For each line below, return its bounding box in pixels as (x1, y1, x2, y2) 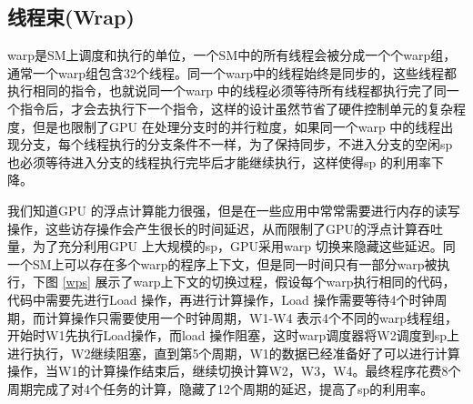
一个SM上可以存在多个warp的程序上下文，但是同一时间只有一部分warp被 (7, 254, 438, 273)
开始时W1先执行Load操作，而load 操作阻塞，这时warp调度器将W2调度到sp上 (7, 326, 459, 345)
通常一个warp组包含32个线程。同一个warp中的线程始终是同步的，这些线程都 (7, 63, 457, 82)
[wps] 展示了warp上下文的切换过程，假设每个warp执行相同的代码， (62, 272, 456, 291)
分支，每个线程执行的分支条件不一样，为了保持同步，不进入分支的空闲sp (19, 135, 453, 154)
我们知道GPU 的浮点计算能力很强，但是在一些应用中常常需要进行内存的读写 (7, 200, 460, 219)
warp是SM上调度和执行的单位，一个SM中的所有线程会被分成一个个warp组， (7, 45, 457, 65)
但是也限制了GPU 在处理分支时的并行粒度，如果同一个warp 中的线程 (32, 116, 441, 136)
